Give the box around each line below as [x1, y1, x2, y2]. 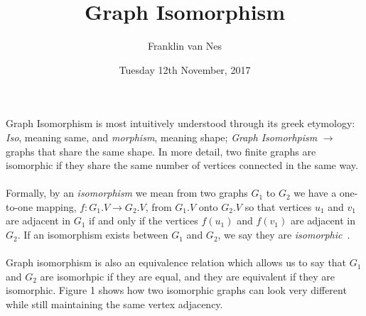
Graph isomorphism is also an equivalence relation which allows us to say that [6, 255, 347, 270]
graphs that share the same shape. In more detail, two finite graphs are [6, 143, 316, 158]
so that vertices [244, 199, 312, 214]
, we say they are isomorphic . [217, 227, 350, 242]
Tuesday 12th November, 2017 [119, 62, 251, 77]
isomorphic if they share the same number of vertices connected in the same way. [6, 158, 358, 173]
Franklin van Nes [147, 38, 222, 53]
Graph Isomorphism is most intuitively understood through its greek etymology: [6, 116, 355, 131]
